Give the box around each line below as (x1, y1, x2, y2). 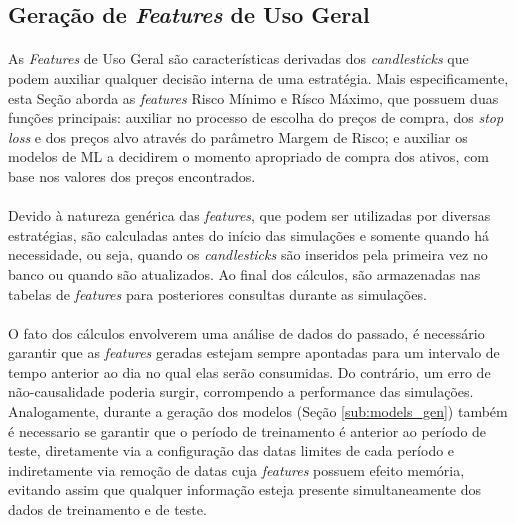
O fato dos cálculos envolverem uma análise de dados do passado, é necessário (8, 322, 485, 343)
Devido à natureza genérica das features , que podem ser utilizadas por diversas (8, 205, 491, 226)
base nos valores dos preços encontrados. (8, 165, 256, 186)
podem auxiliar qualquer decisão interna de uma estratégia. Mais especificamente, (8, 67, 509, 88)
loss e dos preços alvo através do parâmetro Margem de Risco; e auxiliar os (8, 126, 468, 147)
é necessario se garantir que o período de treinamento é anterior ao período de (8, 420, 487, 441)
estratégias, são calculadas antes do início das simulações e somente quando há (8, 224, 489, 245)
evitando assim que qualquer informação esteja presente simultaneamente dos (8, 479, 482, 500)
